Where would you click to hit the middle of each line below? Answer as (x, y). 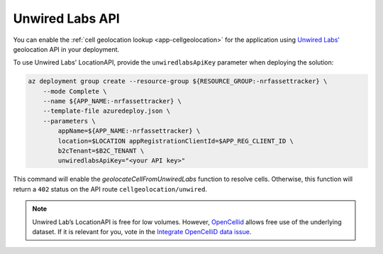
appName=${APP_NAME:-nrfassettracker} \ (129, 131)
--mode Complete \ (75, 91)
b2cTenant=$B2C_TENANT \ (101, 151)
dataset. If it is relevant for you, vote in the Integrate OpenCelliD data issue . (142, 231)
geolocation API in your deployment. (66, 49)
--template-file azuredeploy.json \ (106, 111)
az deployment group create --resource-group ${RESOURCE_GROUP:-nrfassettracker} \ (178, 81)
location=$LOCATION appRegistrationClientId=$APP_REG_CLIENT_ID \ (176, 141)
